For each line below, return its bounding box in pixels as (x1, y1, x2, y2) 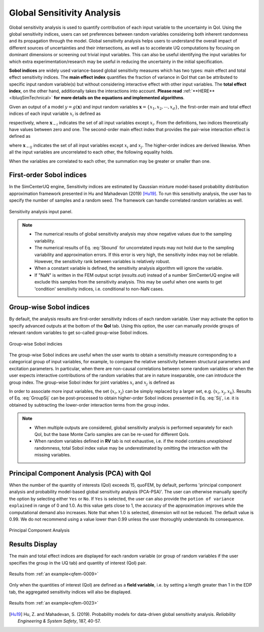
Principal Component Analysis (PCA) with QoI (9, 469, 151, 478)
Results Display (9, 540, 58, 548)
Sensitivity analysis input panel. (9, 208, 73, 215)
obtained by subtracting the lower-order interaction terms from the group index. (9, 402, 170, 408)
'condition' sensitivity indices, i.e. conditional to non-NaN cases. (34, 286, 164, 292)
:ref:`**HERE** (183, 88, 215, 94)
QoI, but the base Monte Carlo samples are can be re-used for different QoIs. (34, 431, 190, 437)
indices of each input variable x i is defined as (9, 110, 101, 118)
